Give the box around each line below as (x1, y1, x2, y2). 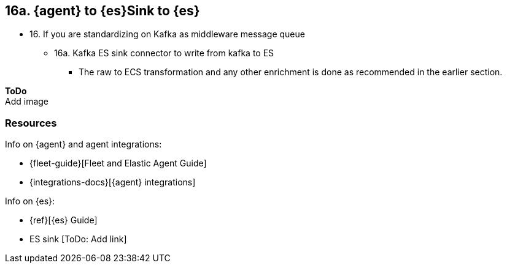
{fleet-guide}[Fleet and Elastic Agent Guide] (29, 158, 207, 169)
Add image (5, 96, 49, 107)
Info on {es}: (5, 196, 55, 207)
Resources (5, 116, 57, 129)
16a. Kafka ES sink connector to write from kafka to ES (54, 48, 274, 59)
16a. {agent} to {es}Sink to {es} (5, 3, 200, 18)
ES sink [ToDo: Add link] (29, 234, 127, 245)
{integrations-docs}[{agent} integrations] (29, 177, 196, 188)
